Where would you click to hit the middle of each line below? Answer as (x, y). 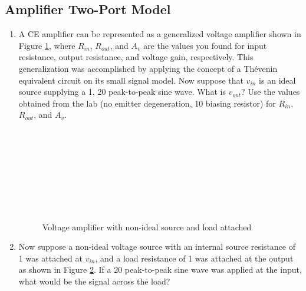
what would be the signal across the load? (94, 281)
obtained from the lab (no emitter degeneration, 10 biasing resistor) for (147, 103)
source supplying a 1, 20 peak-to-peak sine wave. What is (122, 92)
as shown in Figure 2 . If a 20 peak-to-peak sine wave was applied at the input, (160, 269)
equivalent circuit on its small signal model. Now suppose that (131, 80)
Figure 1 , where (47, 45)
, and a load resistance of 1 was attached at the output (194, 258)
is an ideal (277, 80)
